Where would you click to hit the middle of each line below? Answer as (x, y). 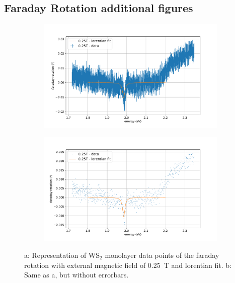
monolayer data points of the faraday (162, 255)
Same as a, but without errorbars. (76, 275)
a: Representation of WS (62, 255)
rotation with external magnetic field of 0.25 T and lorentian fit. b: (128, 265)
